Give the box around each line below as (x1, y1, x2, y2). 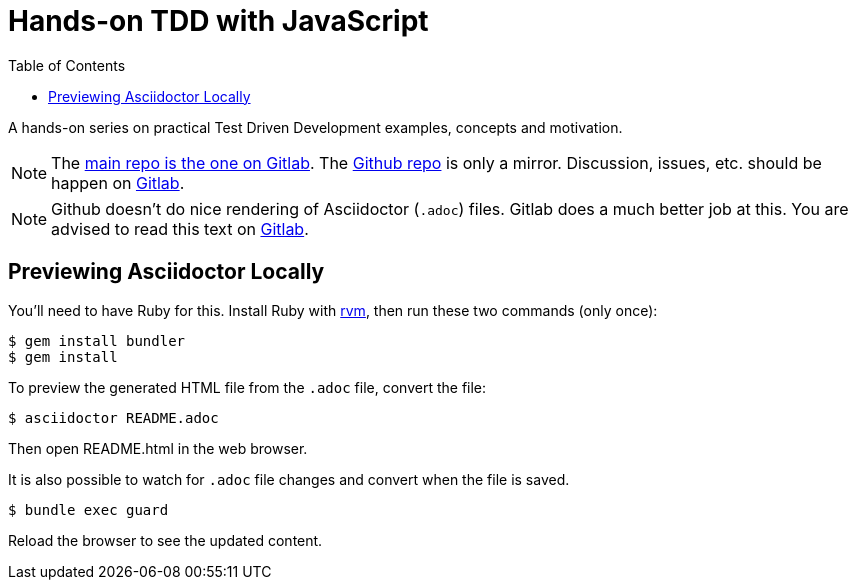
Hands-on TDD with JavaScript (8, 4, 429, 38)
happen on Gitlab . (51, 172, 185, 193)
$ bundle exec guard (8, 501, 169, 518)
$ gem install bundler (8, 332, 186, 349)
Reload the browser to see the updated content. (8, 531, 323, 549)
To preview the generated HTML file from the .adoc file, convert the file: (8, 378, 487, 396)
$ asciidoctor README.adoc (8, 409, 219, 426)
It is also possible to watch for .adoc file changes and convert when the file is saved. (8, 470, 570, 488)
